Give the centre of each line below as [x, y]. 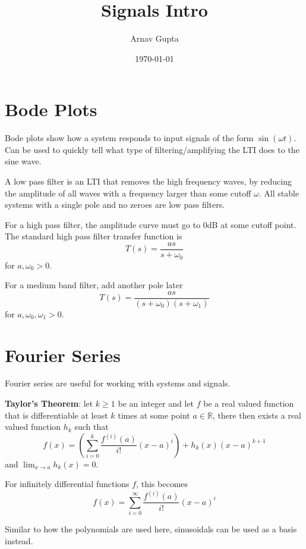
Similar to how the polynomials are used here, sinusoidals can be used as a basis [151, 529]
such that [92, 427]
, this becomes [162, 484]
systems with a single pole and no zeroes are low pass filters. [115, 205]
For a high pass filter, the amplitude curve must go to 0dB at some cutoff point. [151, 224]
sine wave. [23, 161]
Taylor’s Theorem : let [49, 403]
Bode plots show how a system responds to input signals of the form [129, 138]
